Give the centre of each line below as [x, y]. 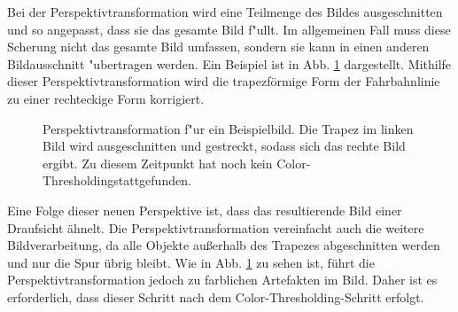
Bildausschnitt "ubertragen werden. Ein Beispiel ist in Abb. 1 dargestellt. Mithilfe [229, 63]
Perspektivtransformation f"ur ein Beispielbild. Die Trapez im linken [228, 128]
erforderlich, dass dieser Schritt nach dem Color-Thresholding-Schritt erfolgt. [216, 296]
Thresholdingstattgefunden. [117, 180]
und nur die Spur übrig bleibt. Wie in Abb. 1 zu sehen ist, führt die [191, 262]
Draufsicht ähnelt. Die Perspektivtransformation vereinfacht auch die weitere [216, 227]
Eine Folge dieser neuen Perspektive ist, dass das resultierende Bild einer [205, 210]
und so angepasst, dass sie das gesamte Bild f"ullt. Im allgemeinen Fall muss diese [229, 29]
